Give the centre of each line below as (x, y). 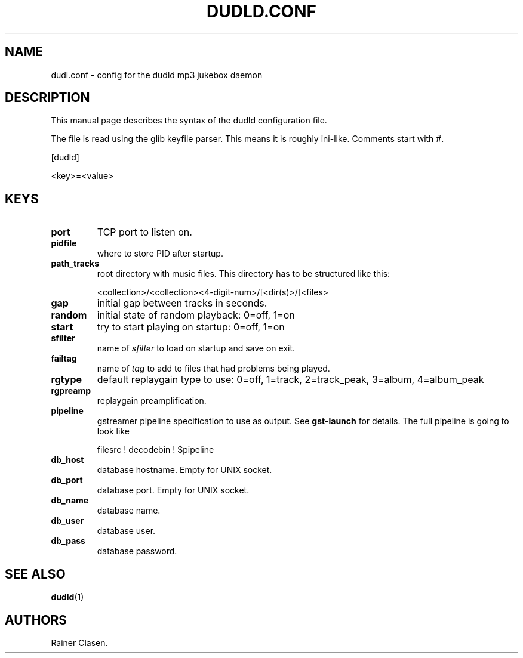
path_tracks (75, 264)
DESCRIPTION (47, 98)
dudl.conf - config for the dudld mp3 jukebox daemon (157, 75)
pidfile (64, 243)
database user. (126, 531)
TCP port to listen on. (144, 232)
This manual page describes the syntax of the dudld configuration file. (189, 121)
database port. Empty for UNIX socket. (173, 490)
